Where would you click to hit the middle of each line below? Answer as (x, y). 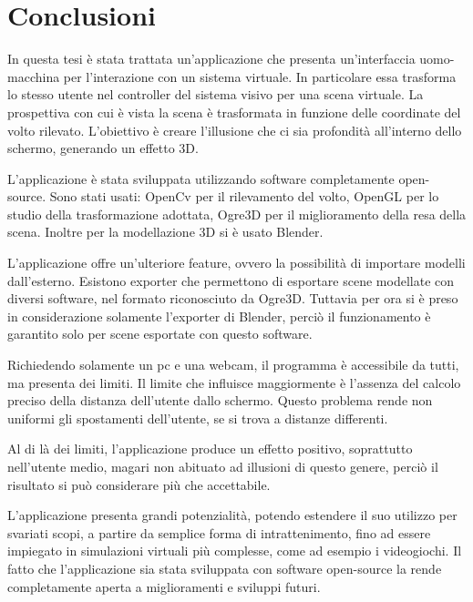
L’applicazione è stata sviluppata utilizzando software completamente (201, 178)
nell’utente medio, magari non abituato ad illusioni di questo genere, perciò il (223, 466)
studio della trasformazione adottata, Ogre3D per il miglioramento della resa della (237, 214)
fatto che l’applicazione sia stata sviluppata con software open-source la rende (225, 568)
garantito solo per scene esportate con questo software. (160, 334)
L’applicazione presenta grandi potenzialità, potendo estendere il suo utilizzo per (232, 515)
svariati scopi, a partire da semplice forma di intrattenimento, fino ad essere (219, 532)
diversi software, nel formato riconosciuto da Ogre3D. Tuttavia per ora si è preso (233, 298)
